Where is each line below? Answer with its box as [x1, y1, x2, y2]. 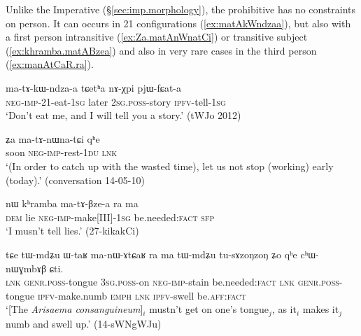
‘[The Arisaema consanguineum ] [6, 302, 143, 316]
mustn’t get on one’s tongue [149, 302, 269, 316]
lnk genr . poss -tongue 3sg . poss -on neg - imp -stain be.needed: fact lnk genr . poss [6, 274, 339, 289]
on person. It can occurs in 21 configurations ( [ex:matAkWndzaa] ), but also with [6, 15, 351, 30]
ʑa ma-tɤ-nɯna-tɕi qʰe [6, 131, 100, 146]
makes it [302, 302, 339, 316]
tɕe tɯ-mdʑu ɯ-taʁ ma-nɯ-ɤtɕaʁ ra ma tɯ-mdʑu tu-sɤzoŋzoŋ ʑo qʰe [6, 246, 297, 261]
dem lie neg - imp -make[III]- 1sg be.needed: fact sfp [6, 209, 215, 224]
